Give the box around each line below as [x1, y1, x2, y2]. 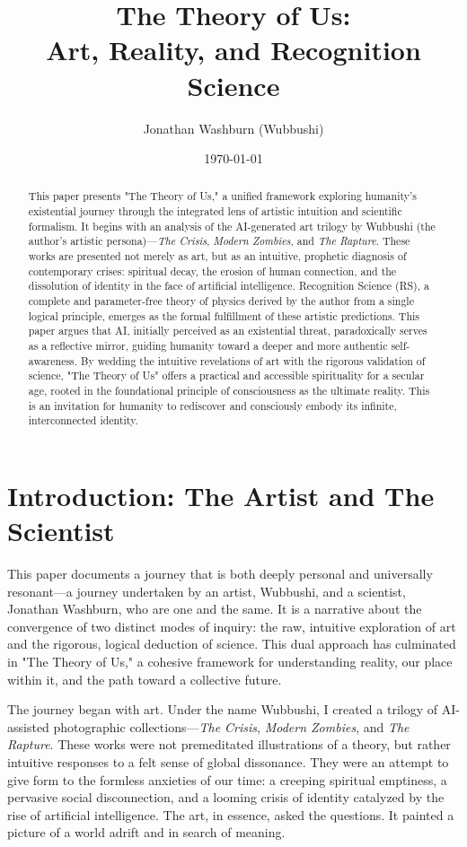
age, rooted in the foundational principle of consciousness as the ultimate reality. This [28, 383, 430, 398]
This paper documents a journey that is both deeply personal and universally [7, 564, 433, 583]
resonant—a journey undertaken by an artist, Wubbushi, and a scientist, [7, 581, 406, 600]
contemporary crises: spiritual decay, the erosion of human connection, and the [28, 263, 397, 278]
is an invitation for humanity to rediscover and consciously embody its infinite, [28, 397, 397, 413]
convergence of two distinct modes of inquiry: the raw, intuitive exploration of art [7, 616, 456, 635]
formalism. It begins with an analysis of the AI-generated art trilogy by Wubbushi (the [28, 218, 436, 233]
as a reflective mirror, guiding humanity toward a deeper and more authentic [28, 338, 388, 354]
